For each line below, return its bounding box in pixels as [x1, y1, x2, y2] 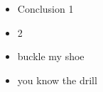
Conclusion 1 [17, 1, 74, 16]
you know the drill [17, 72, 97, 87]
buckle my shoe [17, 49, 85, 64]
